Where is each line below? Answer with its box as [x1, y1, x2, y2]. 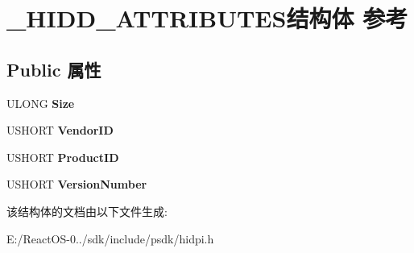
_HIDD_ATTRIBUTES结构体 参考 [6, 2, 408, 35]
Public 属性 [6, 56, 101, 81]
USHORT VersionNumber [6, 176, 147, 193]
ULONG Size [6, 94, 75, 111]
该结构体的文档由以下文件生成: [6, 202, 168, 219]
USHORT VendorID [6, 122, 114, 139]
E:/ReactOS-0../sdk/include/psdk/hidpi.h [6, 230, 214, 247]
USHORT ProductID [6, 148, 119, 165]
